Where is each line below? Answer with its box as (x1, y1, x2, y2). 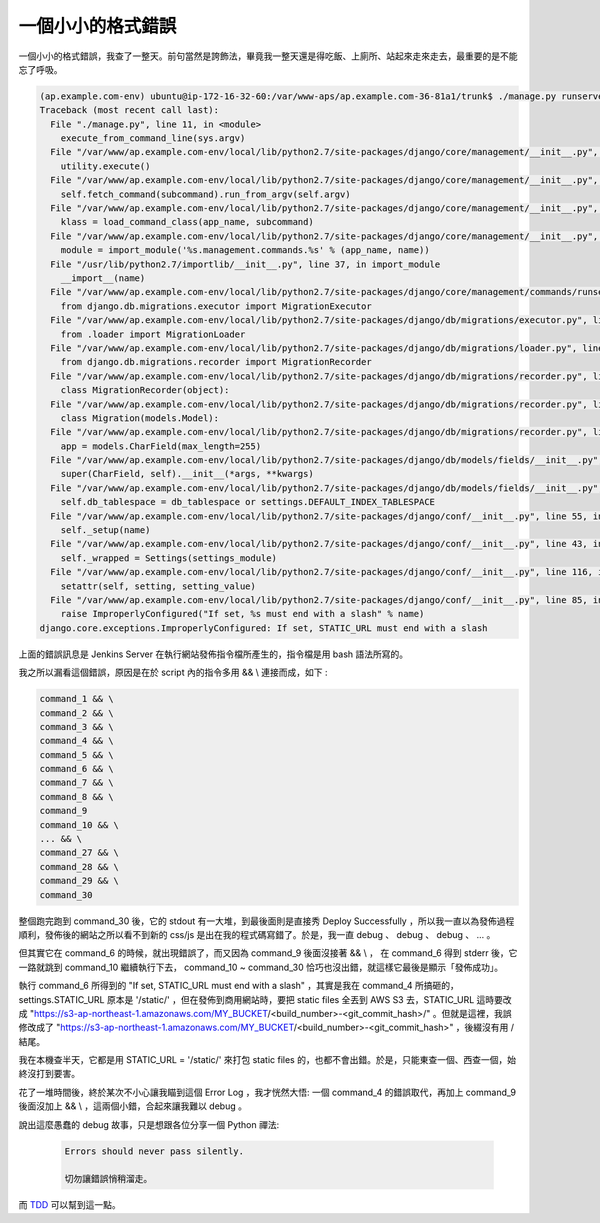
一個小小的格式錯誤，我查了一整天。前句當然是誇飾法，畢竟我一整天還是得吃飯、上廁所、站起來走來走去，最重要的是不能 (18, 50, 518, 62)
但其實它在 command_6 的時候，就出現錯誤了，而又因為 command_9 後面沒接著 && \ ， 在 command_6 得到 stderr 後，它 (18, 947, 518, 959)
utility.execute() (60, 160, 151, 172)
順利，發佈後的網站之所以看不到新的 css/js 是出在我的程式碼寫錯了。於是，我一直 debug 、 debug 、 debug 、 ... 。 (18, 928, 496, 940)
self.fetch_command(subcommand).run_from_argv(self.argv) (60, 188, 351, 200)
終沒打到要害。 (18, 1068, 80, 1080)
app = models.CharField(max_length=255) (60, 440, 262, 452)
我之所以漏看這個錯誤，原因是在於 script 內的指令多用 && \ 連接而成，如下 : (18, 666, 329, 679)
